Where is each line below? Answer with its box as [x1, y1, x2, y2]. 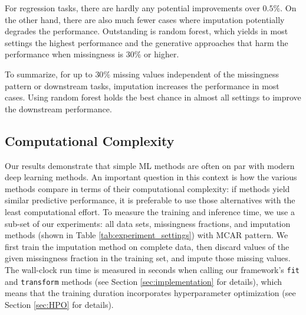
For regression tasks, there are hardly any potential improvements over [5, 2, 260, 14]
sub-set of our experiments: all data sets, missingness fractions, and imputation [5, 217, 291, 229]
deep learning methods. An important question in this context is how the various [5, 171, 297, 183]
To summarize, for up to [5, 67, 93, 80]
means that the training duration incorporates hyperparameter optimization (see [5, 287, 296, 299]
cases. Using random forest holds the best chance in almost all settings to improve [5, 91, 301, 103]
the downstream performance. [5, 102, 112, 115]
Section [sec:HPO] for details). [5, 298, 114, 310]
